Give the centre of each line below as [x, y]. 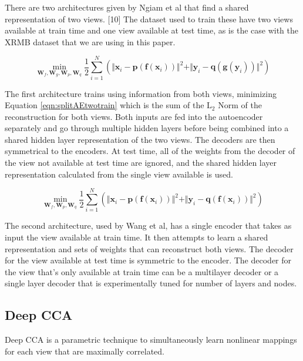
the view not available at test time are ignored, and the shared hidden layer [141, 163]
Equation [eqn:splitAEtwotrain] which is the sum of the [105, 105]
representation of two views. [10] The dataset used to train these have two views [149, 19]
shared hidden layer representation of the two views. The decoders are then [140, 139]
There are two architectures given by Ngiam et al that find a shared [127, 7]
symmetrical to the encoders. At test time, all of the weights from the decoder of [150, 151]
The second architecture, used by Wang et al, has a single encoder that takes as [148, 225]
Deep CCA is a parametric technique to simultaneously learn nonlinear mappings [151, 340]
